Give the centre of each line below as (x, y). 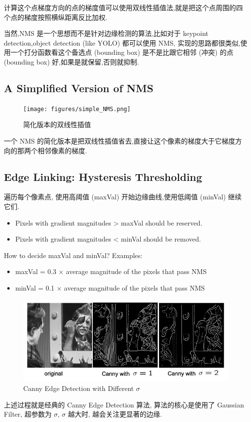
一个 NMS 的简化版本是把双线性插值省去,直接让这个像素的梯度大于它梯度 (120, 141)
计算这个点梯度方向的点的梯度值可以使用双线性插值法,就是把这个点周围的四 (123, 7)
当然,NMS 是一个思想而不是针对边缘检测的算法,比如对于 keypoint (106, 33)
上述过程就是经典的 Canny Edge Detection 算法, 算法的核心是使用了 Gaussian (124, 404)
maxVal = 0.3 (36, 271)
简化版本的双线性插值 (57, 124)
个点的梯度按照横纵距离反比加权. (56, 17)
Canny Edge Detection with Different (79, 388)
